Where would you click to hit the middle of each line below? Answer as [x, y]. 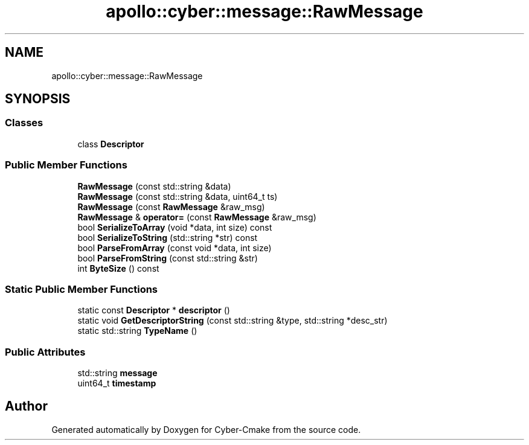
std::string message [117, 373]
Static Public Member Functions [82, 289]
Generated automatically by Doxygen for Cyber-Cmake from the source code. [206, 429]
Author [26, 406]
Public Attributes [45, 352]
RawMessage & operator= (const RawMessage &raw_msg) [197, 217]
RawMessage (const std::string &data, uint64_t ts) [178, 196]
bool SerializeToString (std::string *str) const [168, 237]
